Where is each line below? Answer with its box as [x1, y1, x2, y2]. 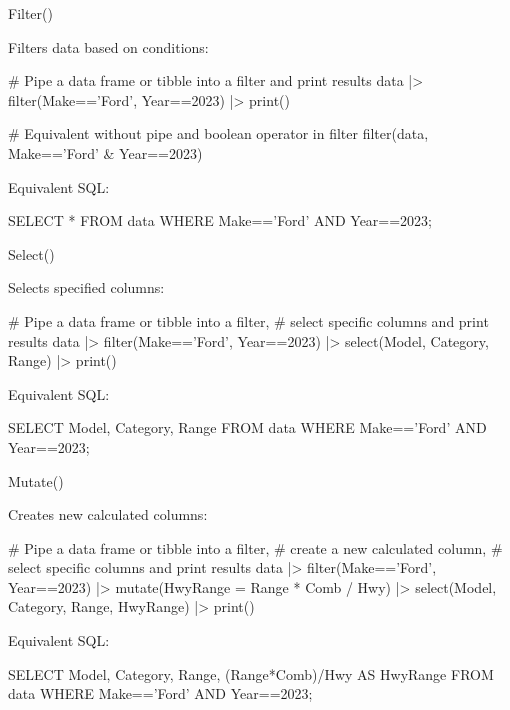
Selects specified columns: [8, 277, 165, 298]
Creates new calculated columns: [8, 504, 208, 525]
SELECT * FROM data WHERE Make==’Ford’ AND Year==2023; [8, 210, 433, 231]
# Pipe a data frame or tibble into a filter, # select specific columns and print [8, 310, 489, 331]
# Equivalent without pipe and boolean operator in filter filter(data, [8, 123, 429, 144]
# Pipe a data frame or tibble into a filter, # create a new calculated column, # [8, 537, 503, 558]
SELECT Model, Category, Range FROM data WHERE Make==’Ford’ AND [8, 417, 487, 438]
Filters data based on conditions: [8, 36, 209, 57]
